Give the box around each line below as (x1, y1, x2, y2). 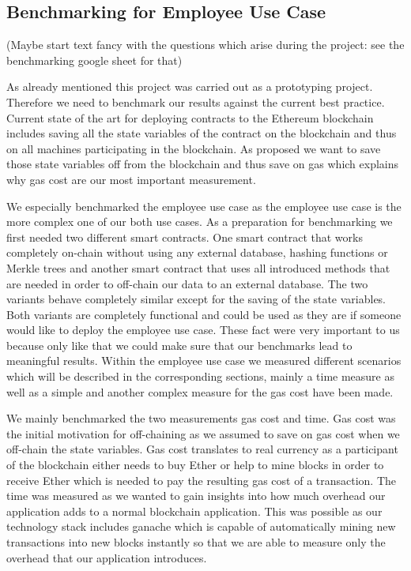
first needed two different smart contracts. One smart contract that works (6, 228, 363, 245)
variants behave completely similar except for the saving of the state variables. (6, 291, 386, 307)
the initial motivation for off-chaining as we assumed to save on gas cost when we (6, 425, 400, 441)
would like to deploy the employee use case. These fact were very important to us (6, 321, 400, 338)
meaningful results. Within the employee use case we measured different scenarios (6, 352, 402, 369)
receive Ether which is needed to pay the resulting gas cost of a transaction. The (6, 471, 397, 488)
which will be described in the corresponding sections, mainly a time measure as (6, 368, 394, 385)
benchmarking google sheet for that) (6, 51, 183, 68)
